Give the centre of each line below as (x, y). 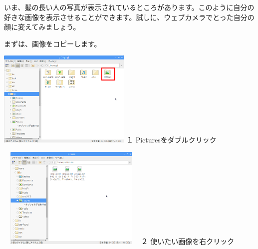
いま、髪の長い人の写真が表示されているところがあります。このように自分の (129, 7)
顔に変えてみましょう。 (42, 27)
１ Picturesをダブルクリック (171, 140)
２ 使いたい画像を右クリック (188, 241)
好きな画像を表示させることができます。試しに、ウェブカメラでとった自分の (129, 17)
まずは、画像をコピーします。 (53, 43)
